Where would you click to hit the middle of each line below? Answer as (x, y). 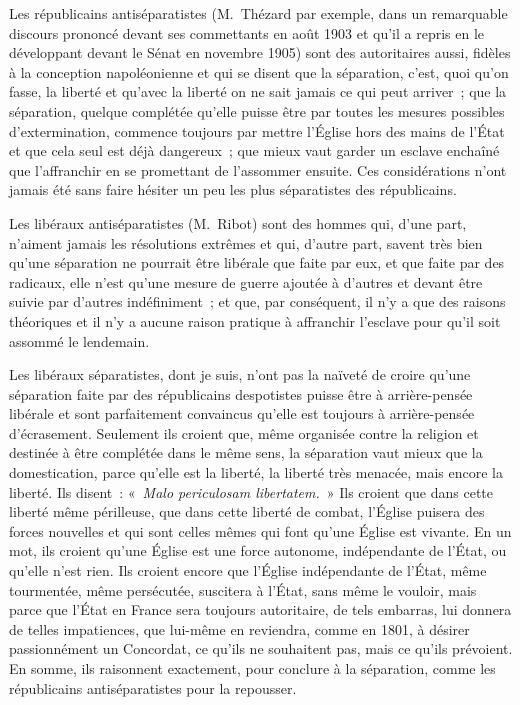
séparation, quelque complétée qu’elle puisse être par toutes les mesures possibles (257, 110)
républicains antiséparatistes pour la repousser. (153, 687)
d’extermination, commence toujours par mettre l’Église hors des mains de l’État (257, 130)
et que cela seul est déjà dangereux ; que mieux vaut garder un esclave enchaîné (254, 150)
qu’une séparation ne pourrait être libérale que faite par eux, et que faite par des (257, 262)
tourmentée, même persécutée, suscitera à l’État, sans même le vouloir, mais (243, 589)
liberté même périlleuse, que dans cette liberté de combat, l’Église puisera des (247, 511)
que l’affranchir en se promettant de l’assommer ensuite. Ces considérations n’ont (258, 169)
